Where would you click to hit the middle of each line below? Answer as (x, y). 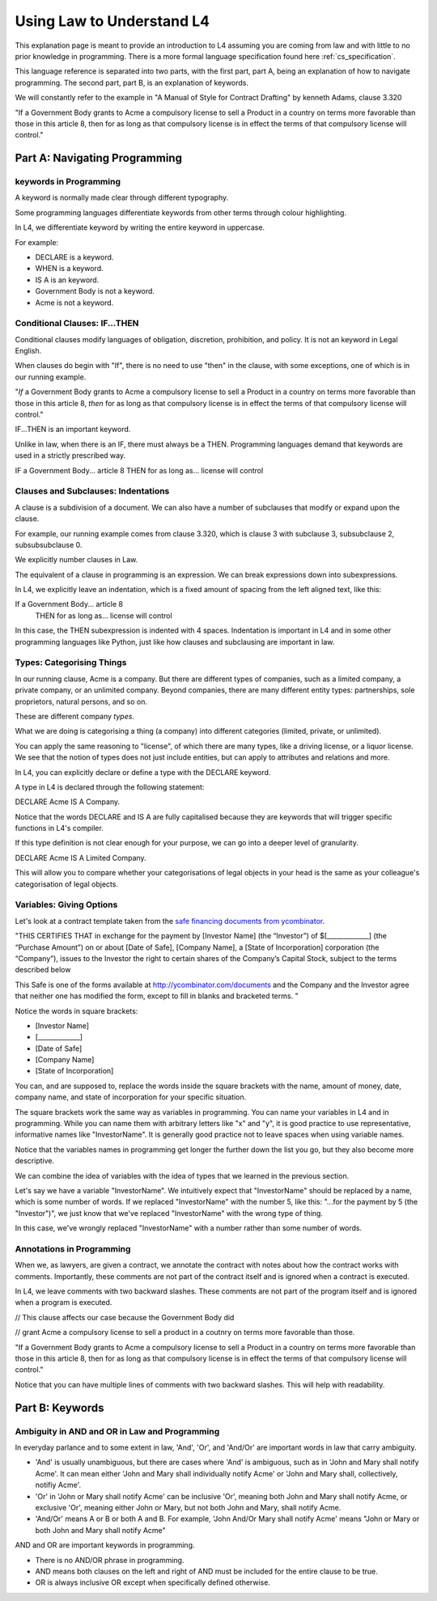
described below (43, 970)
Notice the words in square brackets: (76, 1010)
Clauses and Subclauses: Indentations (92, 491)
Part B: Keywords (59, 1408)
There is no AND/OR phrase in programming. (110, 1560)
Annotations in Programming (73, 1248)
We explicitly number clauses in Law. (76, 560)
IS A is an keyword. (67, 280)
